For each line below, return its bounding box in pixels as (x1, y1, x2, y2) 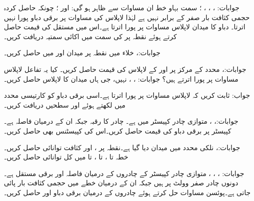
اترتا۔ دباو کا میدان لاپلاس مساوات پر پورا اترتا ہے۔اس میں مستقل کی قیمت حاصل (4, 22, 246, 32)
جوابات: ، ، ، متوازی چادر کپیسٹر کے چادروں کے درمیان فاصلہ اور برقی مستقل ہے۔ (4, 168, 244, 178)
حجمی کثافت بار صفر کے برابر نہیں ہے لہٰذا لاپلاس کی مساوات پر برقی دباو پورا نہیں (4, 12, 250, 22)
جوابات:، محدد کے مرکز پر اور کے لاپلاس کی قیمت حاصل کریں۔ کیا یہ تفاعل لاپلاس (4, 64, 247, 74)
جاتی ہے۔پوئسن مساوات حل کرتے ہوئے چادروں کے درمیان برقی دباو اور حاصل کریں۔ (4, 187, 251, 197)
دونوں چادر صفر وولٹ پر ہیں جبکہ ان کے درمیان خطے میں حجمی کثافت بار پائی (4, 178, 238, 188)
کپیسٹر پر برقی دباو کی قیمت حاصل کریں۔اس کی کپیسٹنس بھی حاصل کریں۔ (4, 125, 231, 135)
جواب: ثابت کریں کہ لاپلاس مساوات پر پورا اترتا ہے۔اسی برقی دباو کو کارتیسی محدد (4, 90, 250, 100)
